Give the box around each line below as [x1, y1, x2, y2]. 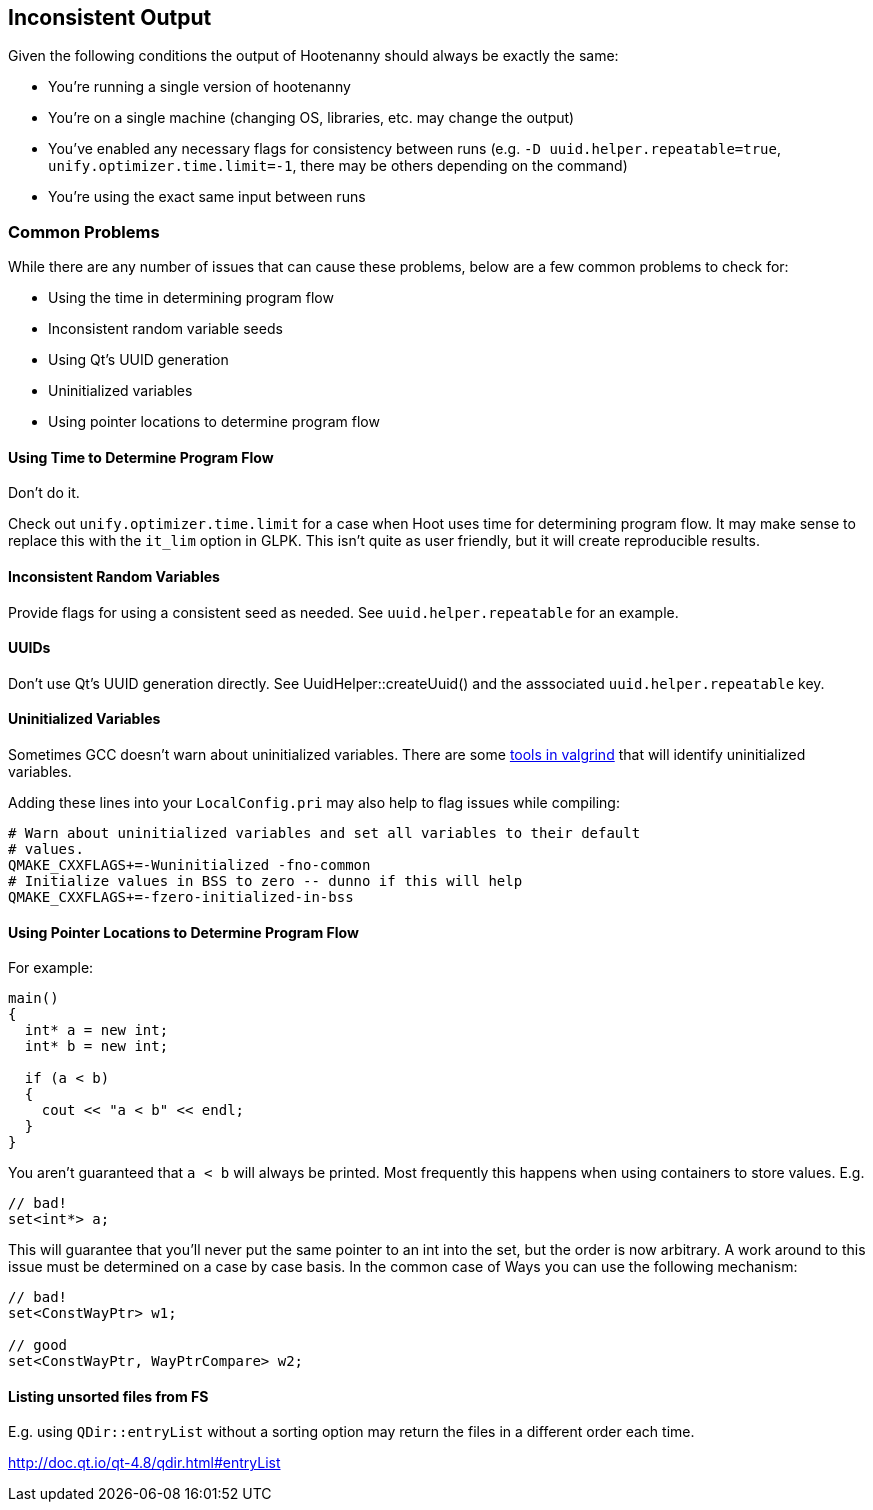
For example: [8, 959, 94, 977]
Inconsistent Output [8, 5, 212, 30]
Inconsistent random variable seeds [48, 320, 283, 338]
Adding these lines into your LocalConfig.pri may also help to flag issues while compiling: [8, 794, 620, 812]
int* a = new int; [24, 1022, 169, 1039]
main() [8, 990, 59, 1007]
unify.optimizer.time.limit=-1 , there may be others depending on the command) [48, 157, 628, 175]
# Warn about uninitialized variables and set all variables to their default [8, 825, 641, 842]
